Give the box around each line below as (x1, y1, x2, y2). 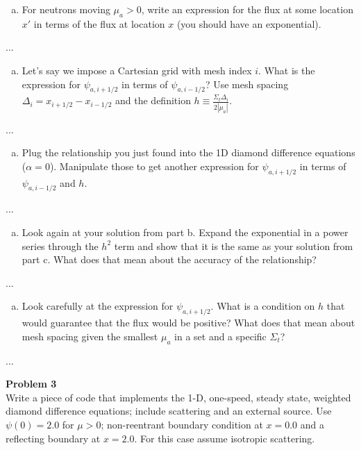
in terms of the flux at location (33, 16, 165, 31)
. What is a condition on (210, 299, 315, 313)
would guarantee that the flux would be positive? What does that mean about (22, 315, 355, 330)
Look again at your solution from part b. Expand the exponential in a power (22, 225, 349, 240)
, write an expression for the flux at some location (141, 2, 353, 16)
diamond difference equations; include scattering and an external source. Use (6, 403, 332, 418)
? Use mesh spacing (205, 76, 289, 91)
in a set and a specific (174, 328, 267, 343)
